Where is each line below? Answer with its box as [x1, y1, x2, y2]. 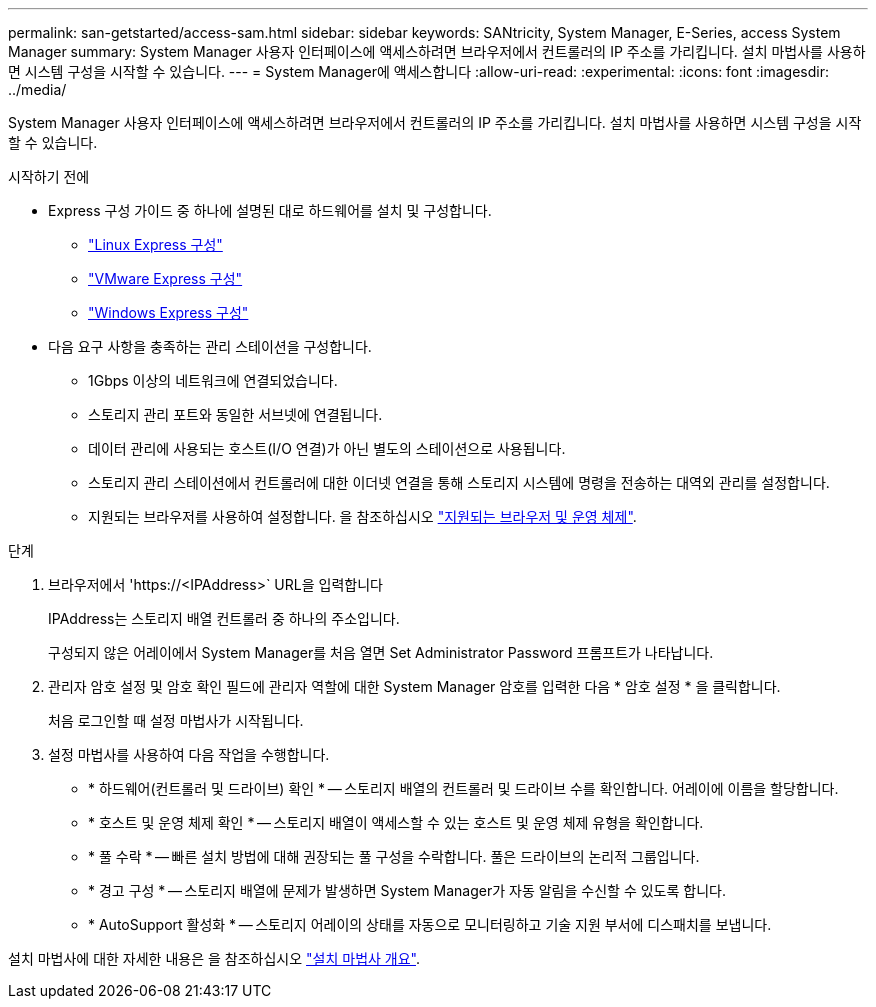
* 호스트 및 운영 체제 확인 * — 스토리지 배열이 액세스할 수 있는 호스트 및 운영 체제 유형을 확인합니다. [88, 814, 704, 831]
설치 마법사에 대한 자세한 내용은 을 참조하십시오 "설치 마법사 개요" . [8, 950, 421, 967]
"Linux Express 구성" [88, 236, 223, 253]
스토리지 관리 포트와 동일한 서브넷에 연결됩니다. [88, 406, 383, 423]
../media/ [8, 81, 67, 98]
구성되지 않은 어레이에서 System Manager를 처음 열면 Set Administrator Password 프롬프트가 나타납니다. [48, 644, 714, 661]
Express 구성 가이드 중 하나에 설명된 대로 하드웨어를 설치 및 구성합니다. [48, 202, 492, 219]
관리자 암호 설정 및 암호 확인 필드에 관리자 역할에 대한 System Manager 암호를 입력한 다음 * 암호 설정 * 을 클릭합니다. [48, 678, 781, 695]
